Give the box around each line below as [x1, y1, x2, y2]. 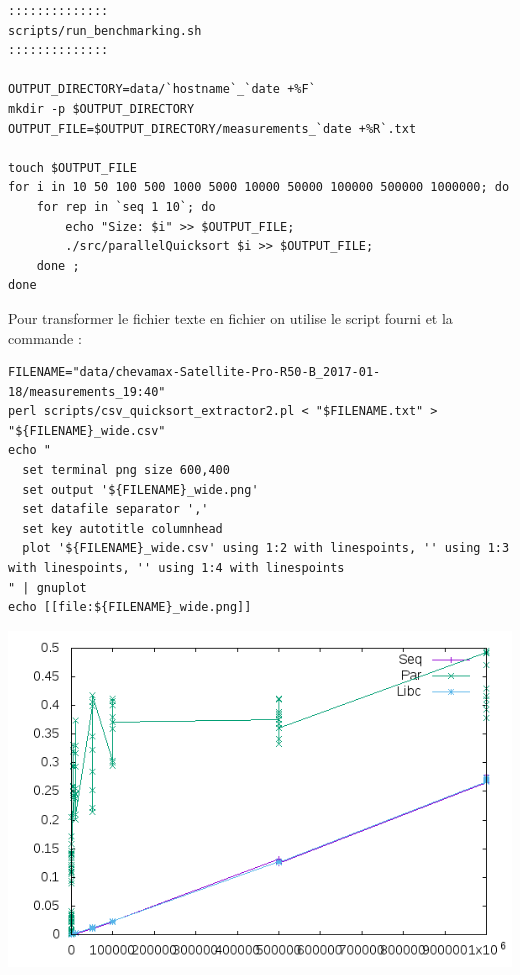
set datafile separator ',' [22, 502, 209, 517]
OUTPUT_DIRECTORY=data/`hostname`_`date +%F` [8, 82, 316, 97]
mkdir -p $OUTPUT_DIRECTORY [8, 101, 195, 116]
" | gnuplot [8, 580, 87, 595]
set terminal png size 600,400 [22, 463, 230, 478]
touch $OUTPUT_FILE [8, 160, 137, 175]
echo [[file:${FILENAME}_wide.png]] [8, 600, 252, 615]
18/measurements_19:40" [8, 384, 166, 399]
